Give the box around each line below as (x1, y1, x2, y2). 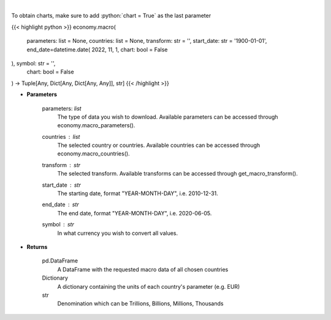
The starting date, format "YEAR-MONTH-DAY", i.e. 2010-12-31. (57, 190, 219, 197)
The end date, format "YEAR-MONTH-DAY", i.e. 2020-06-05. (57, 209, 212, 217)
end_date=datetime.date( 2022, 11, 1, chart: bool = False (26, 46, 168, 53)
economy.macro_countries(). (57, 150, 130, 157)
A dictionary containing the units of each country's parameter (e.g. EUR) (57, 283, 240, 290)
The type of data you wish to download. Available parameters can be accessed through (57, 113, 278, 121)
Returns (26, 243, 48, 250)
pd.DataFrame (42, 257, 78, 264)
